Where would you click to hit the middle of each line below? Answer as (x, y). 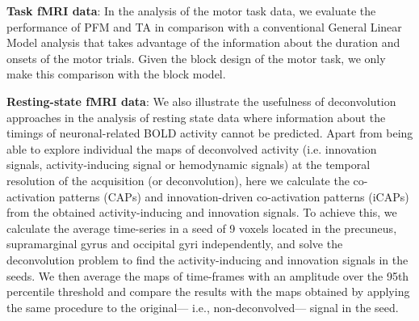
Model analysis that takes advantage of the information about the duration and (203, 42)
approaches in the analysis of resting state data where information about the (196, 117)
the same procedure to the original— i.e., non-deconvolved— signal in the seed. (203, 307)
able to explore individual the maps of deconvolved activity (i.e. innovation (192, 148)
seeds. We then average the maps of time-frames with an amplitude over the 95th (208, 275)
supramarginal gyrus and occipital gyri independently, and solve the (175, 244)
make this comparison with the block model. (116, 74)
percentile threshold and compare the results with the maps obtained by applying (208, 291)
